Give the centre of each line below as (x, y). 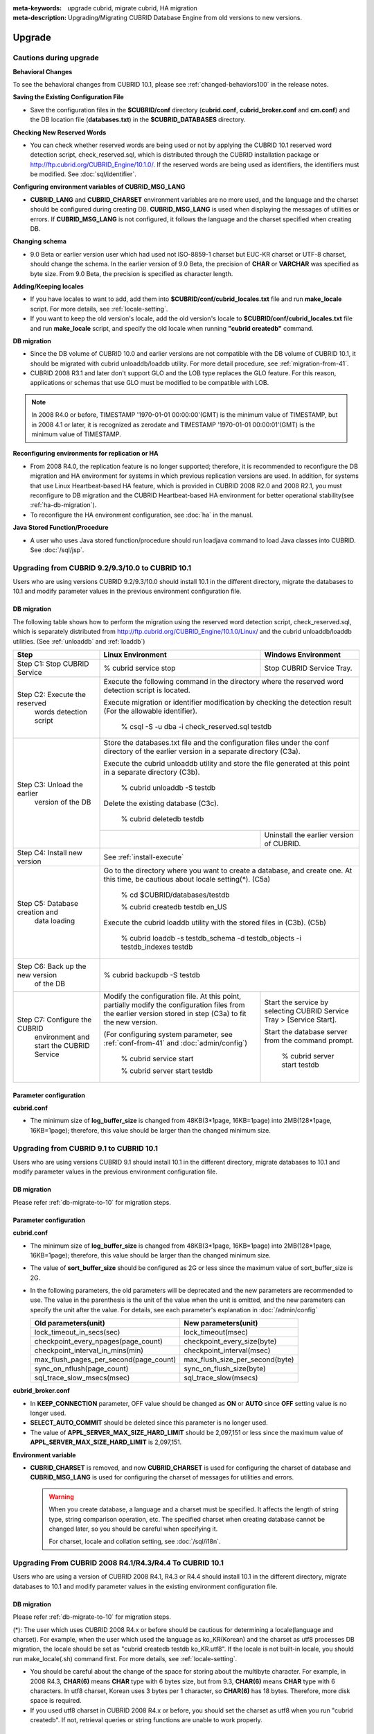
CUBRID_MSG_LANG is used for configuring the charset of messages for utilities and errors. (162, 1477)
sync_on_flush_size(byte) (225, 1368)
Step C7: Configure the (54, 1020)
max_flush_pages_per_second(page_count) (105, 1359)
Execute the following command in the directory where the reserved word (224, 682)
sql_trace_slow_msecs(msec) (82, 1378)
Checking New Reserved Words (60, 132)
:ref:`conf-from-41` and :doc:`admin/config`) (176, 1043)
